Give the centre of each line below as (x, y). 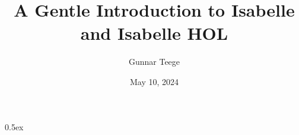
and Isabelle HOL (154, 33)
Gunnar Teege (154, 62)
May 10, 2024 (154, 81)
